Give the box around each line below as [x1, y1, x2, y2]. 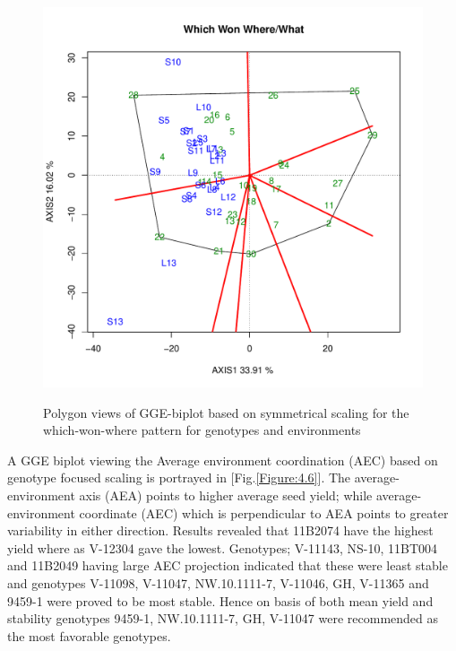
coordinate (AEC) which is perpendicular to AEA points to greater [79, 503, 449, 522]
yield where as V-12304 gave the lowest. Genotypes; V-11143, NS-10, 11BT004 [7, 538, 437, 557]
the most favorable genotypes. [7, 626, 171, 645]
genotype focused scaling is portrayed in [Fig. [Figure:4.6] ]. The [7, 468, 351, 487]
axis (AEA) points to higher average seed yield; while [79, 485, 373, 504]
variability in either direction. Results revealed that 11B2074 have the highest [7, 521, 434, 540]
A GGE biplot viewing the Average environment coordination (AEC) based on [7, 450, 438, 469]
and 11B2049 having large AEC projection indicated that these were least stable [7, 556, 448, 575]
